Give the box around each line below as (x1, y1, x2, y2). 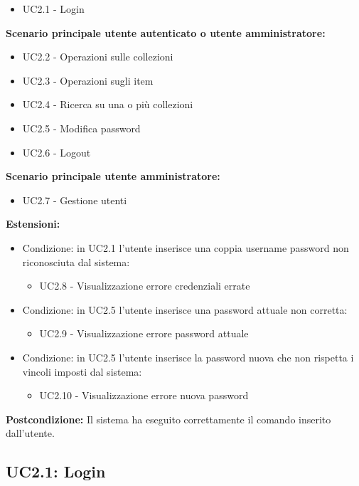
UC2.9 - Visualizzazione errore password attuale (39, 326, 249, 341)
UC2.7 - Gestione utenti (22, 192, 127, 207)
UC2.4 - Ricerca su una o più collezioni (22, 97, 193, 112)
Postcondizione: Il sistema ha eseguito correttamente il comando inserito (6, 411, 331, 426)
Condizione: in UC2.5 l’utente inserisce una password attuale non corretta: (22, 302, 348, 317)
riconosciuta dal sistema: (22, 254, 130, 269)
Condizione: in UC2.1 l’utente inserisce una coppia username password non (22, 240, 349, 255)
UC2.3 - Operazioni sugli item (22, 73, 154, 88)
